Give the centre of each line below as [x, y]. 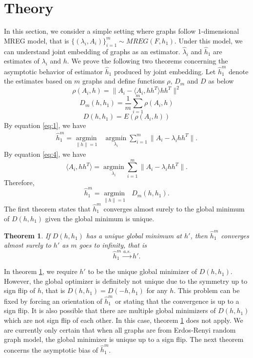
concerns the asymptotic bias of [51, 349]
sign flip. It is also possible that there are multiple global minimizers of [110, 310]
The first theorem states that [47, 208]
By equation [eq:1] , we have [45, 125]
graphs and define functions [124, 81]
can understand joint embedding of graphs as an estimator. [92, 51]
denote [239, 71]
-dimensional [220, 31]
